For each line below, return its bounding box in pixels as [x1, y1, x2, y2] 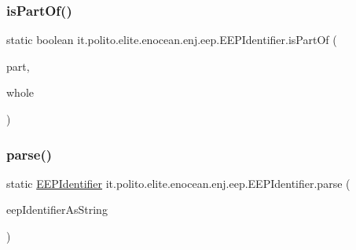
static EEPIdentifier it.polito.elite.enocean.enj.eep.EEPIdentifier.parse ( [6, 175, 350, 191]
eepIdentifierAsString [6, 201, 108, 218]
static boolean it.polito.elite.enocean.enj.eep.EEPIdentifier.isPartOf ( [6, 31, 337, 48]
